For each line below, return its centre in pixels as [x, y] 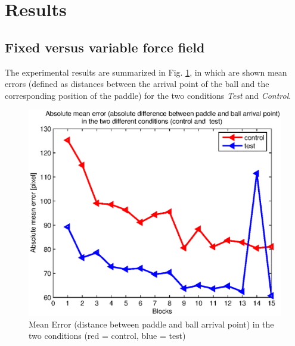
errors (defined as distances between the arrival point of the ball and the [137, 84]
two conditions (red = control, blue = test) [107, 336]
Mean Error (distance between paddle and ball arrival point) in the [151, 324]
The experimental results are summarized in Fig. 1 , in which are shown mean [146, 72]
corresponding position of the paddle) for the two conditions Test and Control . [148, 95]
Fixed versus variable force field [105, 47]
